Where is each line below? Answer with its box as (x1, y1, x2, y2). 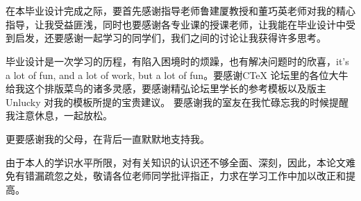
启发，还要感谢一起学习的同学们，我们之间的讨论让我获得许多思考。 (15, 30, 326, 45)
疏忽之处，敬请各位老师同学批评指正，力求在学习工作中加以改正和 (44, 168, 346, 183)
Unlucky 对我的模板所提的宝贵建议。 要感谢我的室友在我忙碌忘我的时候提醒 (6, 94, 349, 109)
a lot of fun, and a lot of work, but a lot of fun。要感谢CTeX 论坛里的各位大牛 (6, 67, 349, 82)
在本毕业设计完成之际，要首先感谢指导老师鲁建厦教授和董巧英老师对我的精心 (6, 3, 355, 18)
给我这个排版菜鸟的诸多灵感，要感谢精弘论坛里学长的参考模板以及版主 (6, 81, 326, 96)
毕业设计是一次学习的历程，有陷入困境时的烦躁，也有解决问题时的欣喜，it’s (6, 53, 349, 68)
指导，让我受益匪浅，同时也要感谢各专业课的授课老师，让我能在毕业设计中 (6, 17, 346, 31)
